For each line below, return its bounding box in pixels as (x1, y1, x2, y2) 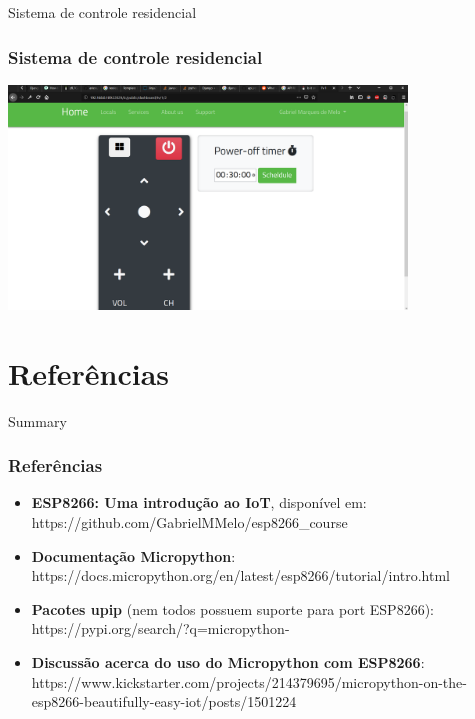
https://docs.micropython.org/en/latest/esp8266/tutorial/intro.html (31, 565, 450, 586)
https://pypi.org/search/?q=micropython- (31, 618, 290, 639)
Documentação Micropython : (31, 545, 236, 566)
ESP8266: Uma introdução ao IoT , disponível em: (31, 492, 367, 513)
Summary (8, 410, 67, 431)
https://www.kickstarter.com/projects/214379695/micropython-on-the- (31, 671, 467, 692)
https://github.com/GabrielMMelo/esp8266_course (31, 511, 348, 532)
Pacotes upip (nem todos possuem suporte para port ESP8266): (31, 598, 434, 619)
